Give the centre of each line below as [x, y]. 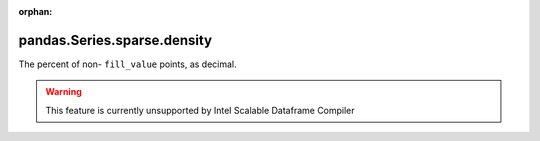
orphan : [35, 11]
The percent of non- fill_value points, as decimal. [127, 64]
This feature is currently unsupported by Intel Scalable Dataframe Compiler [200, 110]
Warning [63, 92]
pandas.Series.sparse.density [115, 40]
